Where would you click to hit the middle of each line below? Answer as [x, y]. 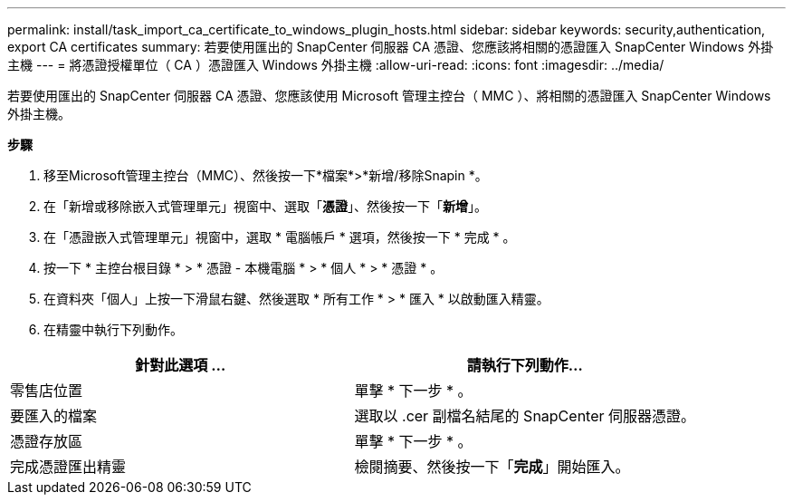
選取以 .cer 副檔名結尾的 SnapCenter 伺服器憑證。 [525, 416]
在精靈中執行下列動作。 [113, 329]
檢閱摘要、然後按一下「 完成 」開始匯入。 [492, 467]
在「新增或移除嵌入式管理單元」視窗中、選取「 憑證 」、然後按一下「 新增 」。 [265, 206]
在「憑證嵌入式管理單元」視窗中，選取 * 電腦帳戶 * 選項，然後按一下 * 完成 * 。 [280, 237]
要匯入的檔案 [54, 416]
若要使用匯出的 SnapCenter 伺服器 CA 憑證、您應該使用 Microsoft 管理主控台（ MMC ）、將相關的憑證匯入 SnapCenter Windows [389, 96]
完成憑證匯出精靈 [68, 467]
